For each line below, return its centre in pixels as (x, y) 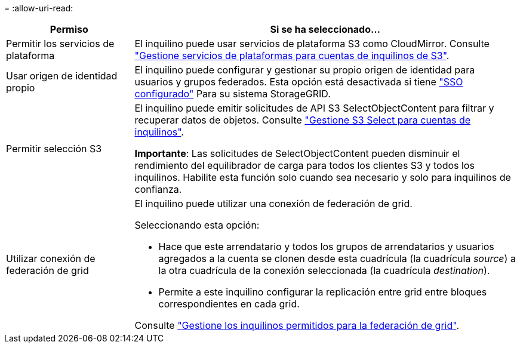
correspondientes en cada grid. (229, 304)
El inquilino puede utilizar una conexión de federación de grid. (273, 204)
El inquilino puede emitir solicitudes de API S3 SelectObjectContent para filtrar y (314, 108)
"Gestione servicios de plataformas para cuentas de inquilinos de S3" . (292, 56)
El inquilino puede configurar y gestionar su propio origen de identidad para (305, 70)
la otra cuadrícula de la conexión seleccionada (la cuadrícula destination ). (324, 270)
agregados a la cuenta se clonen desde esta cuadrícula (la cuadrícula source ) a (337, 258)
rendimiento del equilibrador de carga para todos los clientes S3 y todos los (304, 165)
